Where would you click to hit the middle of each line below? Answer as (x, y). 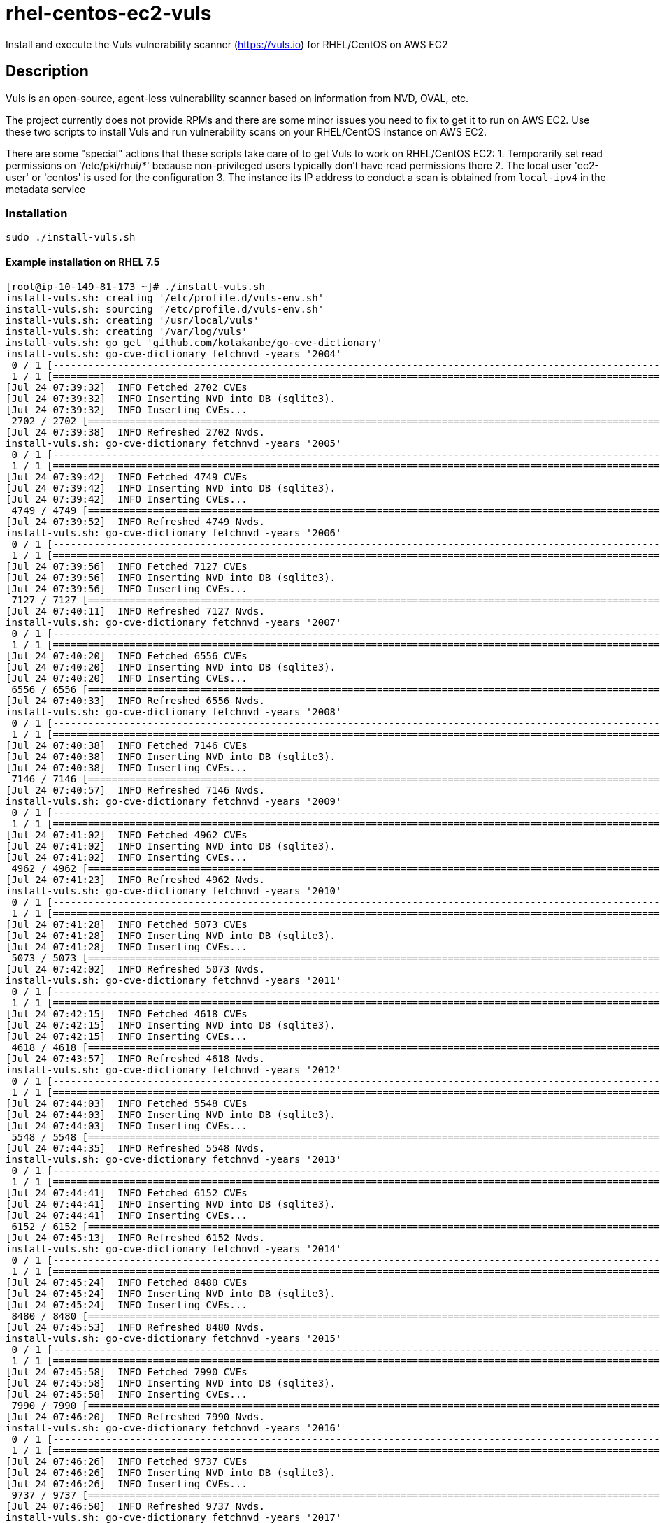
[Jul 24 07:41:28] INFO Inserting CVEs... (127, 946)
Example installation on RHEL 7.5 (83, 262)
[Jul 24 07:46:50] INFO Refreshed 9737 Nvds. (135, 1506)
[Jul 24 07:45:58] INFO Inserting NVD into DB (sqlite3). (171, 1383)
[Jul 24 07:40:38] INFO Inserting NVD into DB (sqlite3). (171, 756)
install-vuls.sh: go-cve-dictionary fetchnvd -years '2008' (174, 712)
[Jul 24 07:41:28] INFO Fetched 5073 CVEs (127, 924)
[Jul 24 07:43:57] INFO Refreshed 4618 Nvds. (135, 1058)
